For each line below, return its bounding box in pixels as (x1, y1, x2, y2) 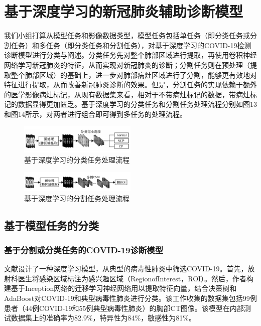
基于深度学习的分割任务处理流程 (24, 193, 129, 203)
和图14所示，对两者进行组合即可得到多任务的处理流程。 (4, 108, 187, 119)
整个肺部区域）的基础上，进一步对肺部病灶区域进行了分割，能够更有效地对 (11, 69, 257, 80)
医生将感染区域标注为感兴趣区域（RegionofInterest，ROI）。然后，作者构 (18, 273, 254, 283)
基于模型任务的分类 (4, 217, 99, 233)
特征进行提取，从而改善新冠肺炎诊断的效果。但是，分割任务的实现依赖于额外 (4, 79, 257, 90)
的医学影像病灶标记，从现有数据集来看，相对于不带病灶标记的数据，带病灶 (4, 89, 250, 99)
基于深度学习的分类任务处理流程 (24, 154, 129, 165)
